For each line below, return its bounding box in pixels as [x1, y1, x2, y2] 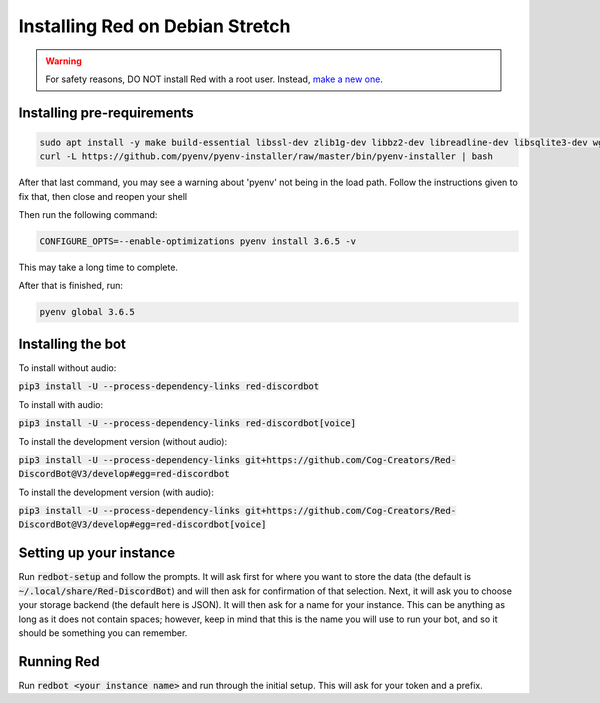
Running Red [18, 653, 100, 670]
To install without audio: [18, 361, 117, 374]
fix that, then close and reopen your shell [18, 190, 188, 202]
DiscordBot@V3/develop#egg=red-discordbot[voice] [18, 519, 267, 530]
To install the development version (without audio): [18, 435, 228, 447]
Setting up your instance [18, 545, 175, 562]
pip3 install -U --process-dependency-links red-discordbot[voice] [18, 418, 357, 429]
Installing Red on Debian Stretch [18, 15, 291, 37]
